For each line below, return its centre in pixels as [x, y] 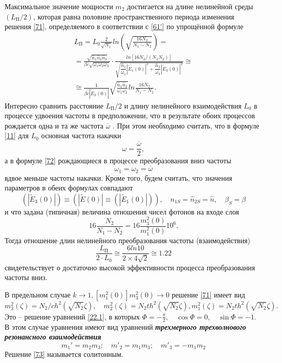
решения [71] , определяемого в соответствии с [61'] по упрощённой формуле [124, 26]
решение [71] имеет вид [208, 294]
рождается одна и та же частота [54, 125]
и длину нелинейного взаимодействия [183, 105]
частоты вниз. [26, 277]
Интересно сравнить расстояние [54, 105]
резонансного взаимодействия [53, 337]
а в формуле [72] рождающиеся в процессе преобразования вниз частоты [118, 161]
